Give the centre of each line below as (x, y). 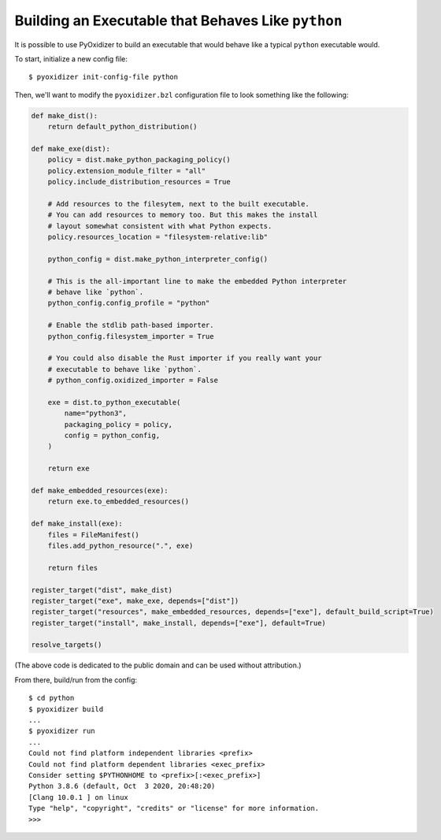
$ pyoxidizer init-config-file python (104, 77)
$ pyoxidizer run (62, 731)
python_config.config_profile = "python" (129, 303)
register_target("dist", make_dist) (102, 590)
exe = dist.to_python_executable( (114, 402)
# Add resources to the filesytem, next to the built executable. (179, 204)
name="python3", (96, 413)
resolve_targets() (67, 645)
